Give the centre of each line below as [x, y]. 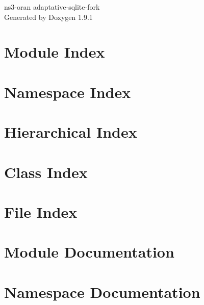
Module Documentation [89, 252]
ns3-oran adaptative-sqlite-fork [52, 7]
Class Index [46, 172]
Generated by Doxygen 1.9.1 [48, 17]
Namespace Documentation [102, 291]
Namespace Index [68, 92]
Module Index [55, 52]
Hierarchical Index [71, 132]
